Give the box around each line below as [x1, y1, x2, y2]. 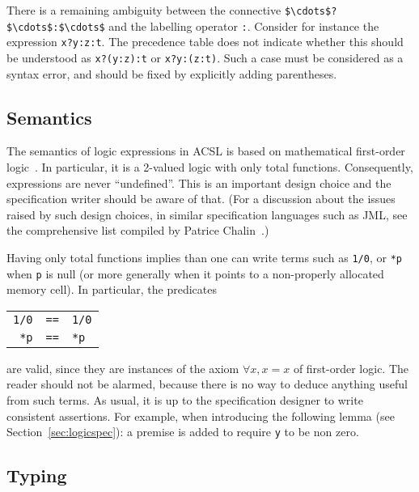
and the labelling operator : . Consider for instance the [108, 17, 379, 34]
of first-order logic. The [293, 359, 409, 376]
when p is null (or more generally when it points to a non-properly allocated [6, 265, 384, 282]
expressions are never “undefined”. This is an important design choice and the [6, 174, 391, 191]
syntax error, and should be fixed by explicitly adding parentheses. [6, 65, 337, 82]
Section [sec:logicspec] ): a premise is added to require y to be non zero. [6, 423, 359, 440]
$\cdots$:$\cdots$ [6, 21, 105, 33]
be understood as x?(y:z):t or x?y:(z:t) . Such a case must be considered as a [6, 49, 404, 66]
